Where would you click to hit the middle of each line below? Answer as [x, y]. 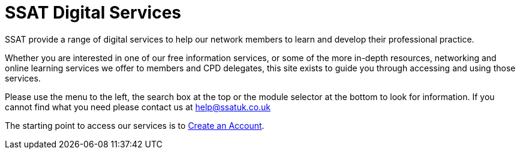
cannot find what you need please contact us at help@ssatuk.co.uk [138, 107]
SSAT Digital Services [93, 13]
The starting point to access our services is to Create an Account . [135, 125]
